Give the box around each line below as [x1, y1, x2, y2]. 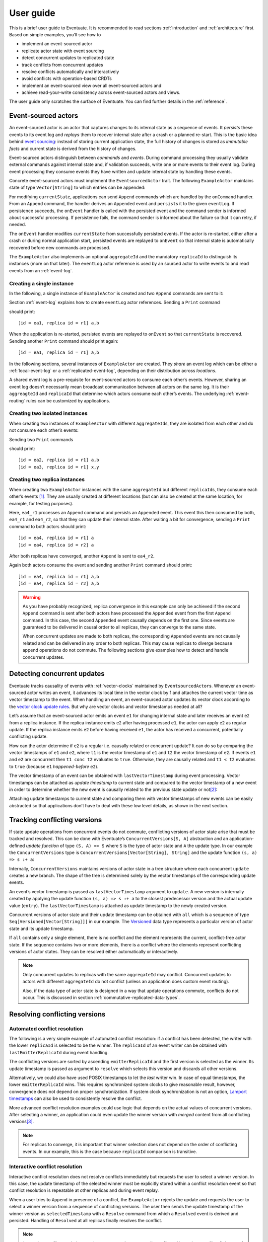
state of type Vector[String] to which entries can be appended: [9, 184, 146, 191]
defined [9, 843, 25, 849]
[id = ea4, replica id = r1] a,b [18, 574, 99, 579]
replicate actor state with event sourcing [21, 48, 104, 54]
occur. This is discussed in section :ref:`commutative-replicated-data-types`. [22, 994, 180, 1001]
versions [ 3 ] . [9, 1118, 34, 1125]
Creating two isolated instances [9, 410, 88, 417]
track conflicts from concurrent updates [21, 62, 104, 68]
